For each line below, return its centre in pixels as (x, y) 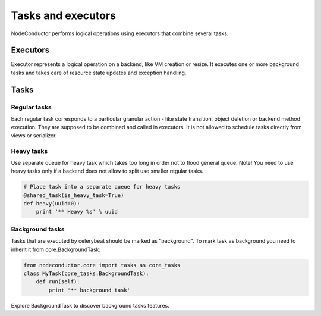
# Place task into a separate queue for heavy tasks (102, 187)
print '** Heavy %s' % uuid (77, 212)
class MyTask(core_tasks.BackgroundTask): (86, 273)
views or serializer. (34, 135)
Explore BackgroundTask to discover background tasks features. (90, 305)
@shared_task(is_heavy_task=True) (74, 195)
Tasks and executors (63, 15)
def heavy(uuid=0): (52, 204)
